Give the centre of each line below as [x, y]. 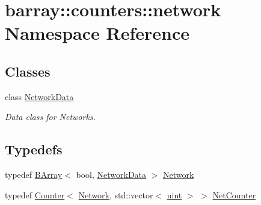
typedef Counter [35, 194]
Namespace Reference [97, 33]
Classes [28, 71]
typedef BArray [34, 175]
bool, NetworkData [111, 175]
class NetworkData [39, 96]
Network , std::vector [116, 194]
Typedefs [34, 149]
